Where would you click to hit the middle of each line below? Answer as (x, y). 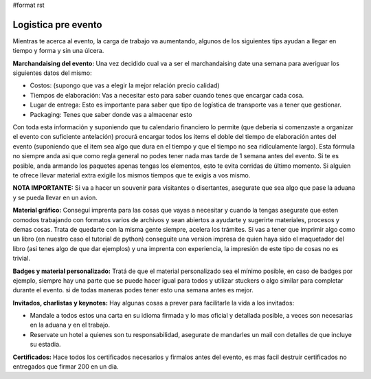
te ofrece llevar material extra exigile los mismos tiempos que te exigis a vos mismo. (132, 175)
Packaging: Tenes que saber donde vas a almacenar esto (111, 114)
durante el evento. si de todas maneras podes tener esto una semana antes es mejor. (133, 290)
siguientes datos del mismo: (52, 73)
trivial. (21, 259)
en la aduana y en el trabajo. (70, 325)
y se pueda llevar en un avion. (55, 197)
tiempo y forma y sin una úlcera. (58, 51)
